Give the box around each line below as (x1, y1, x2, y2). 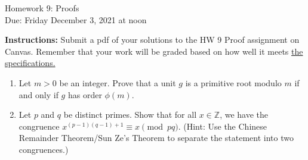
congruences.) (19, 143, 69, 155)
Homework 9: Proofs (5, 2, 79, 14)
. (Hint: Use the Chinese (178, 120, 267, 132)
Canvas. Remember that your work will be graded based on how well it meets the (5, 45, 303, 57)
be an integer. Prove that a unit (59, 76, 176, 89)
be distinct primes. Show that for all (63, 108, 197, 121)
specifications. (5, 57, 56, 69)
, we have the (220, 108, 269, 121)
